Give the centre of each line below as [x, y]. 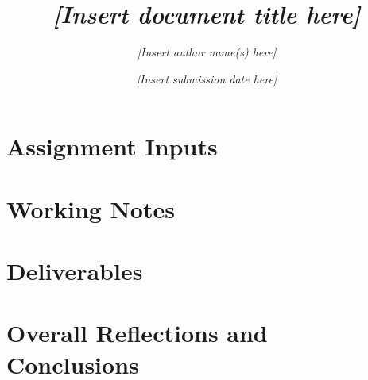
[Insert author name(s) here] [207, 52]
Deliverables [75, 271]
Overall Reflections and [137, 333]
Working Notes [91, 208]
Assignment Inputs [112, 146]
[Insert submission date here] [207, 78]
